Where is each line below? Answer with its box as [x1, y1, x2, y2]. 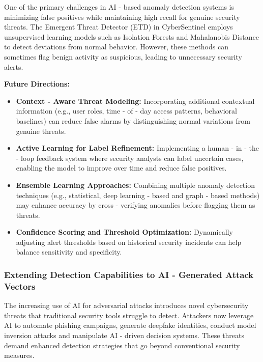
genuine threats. [16, 125, 66, 136]
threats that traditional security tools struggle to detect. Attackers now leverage [4, 310, 254, 320]
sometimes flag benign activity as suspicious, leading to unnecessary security [4, 51, 242, 62]
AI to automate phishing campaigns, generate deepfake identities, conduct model [4, 320, 256, 330]
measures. [4, 350, 35, 360]
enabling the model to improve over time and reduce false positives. [16, 162, 227, 173]
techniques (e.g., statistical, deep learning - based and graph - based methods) [16, 189, 260, 200]
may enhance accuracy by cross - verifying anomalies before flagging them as [16, 200, 255, 210]
